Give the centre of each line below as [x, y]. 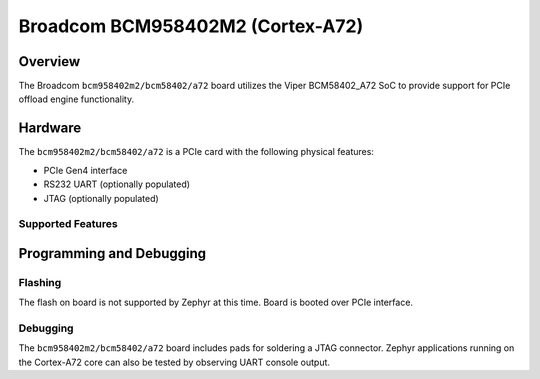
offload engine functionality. [76, 99]
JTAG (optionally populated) [101, 198]
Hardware [50, 128]
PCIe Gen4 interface [85, 170]
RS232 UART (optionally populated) [116, 184]
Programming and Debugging [112, 253]
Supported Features [68, 224]
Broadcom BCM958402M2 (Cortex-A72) [191, 26]
